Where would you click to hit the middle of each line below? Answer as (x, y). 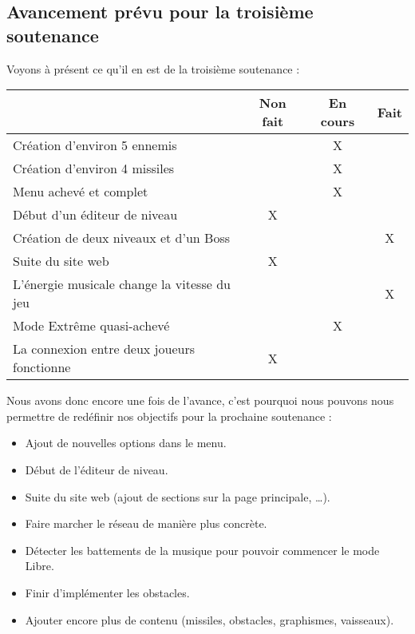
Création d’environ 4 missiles (94, 168)
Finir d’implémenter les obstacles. (107, 592)
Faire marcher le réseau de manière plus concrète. (146, 523)
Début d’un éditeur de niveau (95, 215)
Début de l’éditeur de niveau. (97, 469)
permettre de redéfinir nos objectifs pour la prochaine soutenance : (169, 416)
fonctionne (42, 367)
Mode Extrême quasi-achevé (91, 326)
